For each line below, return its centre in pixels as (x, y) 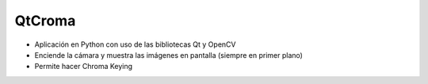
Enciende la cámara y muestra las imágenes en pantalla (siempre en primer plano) (168, 55)
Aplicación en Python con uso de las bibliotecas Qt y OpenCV (135, 44)
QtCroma (45, 21)
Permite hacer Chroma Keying (84, 67)
